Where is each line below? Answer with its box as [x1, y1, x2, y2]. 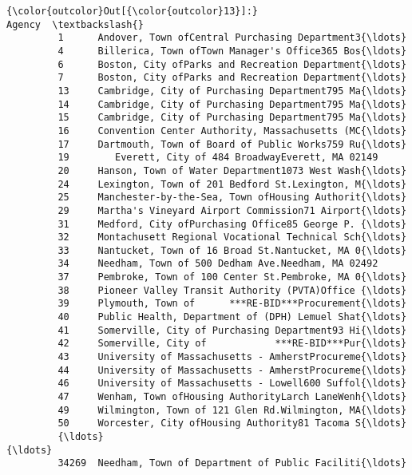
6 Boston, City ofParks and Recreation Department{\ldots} [57, 58, 407, 70]
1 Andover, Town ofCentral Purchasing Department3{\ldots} [57, 32, 407, 44]
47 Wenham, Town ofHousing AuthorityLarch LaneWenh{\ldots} [57, 391, 407, 403]
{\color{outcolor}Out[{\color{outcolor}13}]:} [6, 6, 258, 17]
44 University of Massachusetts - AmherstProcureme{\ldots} [57, 364, 407, 376]
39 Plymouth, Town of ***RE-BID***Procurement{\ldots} [57, 298, 407, 310]
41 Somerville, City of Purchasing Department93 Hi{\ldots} [57, 324, 407, 336]
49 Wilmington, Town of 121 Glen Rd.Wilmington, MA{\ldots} [57, 404, 407, 416]
